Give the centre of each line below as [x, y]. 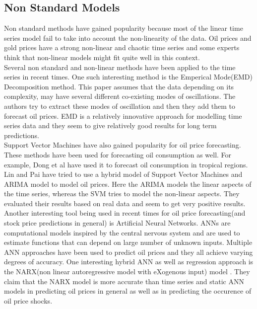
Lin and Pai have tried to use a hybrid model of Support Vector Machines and [123, 174]
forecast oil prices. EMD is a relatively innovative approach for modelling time [123, 116]
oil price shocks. [28, 300]
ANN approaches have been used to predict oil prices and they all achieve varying [128, 252]
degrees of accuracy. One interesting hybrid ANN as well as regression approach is [129, 262]
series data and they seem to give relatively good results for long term [110, 125]
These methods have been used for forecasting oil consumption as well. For [118, 154]
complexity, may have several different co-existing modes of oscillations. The [120, 96]
